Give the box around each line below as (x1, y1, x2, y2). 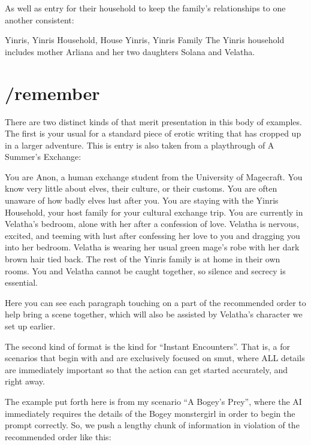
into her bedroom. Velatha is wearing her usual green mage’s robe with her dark (5, 241, 300, 253)
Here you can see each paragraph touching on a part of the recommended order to (5, 296, 306, 308)
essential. (5, 276, 38, 289)
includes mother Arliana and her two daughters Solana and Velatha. (5, 45, 255, 57)
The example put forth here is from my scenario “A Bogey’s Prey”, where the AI (5, 395, 302, 407)
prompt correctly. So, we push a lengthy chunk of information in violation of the (5, 419, 300, 431)
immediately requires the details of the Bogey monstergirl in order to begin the (5, 407, 295, 419)
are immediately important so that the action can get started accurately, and (5, 363, 288, 376)
